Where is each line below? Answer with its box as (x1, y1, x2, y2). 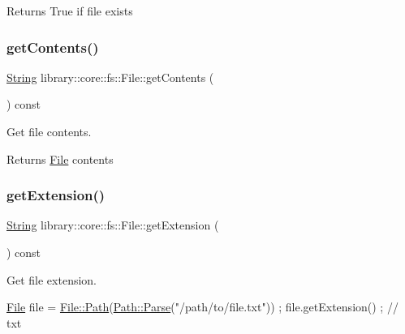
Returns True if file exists (6, 2, 133, 19)
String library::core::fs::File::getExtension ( (6, 216, 219, 233)
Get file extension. (6, 271, 97, 288)
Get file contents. (6, 123, 92, 139)
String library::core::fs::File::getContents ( (6, 68, 214, 85)
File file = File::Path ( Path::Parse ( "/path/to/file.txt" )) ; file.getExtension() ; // (6, 298, 399, 315)
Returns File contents (6, 150, 114, 167)
